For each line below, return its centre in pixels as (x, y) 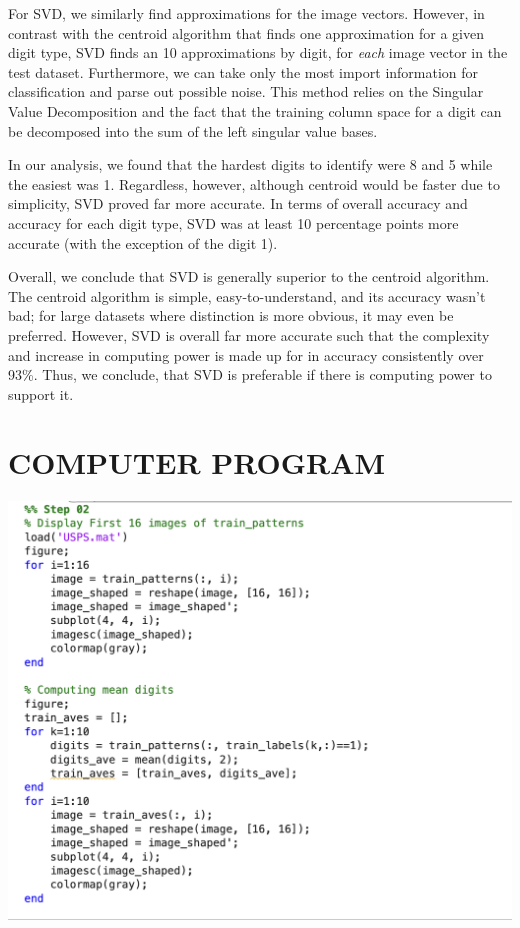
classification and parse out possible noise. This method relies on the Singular (246, 91)
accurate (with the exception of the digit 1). (143, 242)
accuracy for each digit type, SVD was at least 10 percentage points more (233, 222)
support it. (41, 393)
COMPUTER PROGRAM (197, 462)
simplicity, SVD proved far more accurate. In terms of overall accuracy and (238, 203)
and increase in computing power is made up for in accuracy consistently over (246, 354)
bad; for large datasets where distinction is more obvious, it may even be (231, 315)
